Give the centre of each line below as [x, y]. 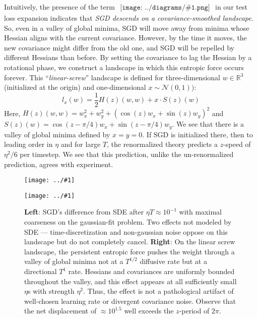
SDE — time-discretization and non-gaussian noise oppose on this [126, 231]
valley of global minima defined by [57, 134]
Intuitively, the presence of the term [59, 7]
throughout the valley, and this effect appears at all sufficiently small [131, 281]
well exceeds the [149, 311]
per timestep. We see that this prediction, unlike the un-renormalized [127, 154]
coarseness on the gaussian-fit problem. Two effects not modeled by [128, 222]
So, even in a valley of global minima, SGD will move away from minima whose [127, 28]
